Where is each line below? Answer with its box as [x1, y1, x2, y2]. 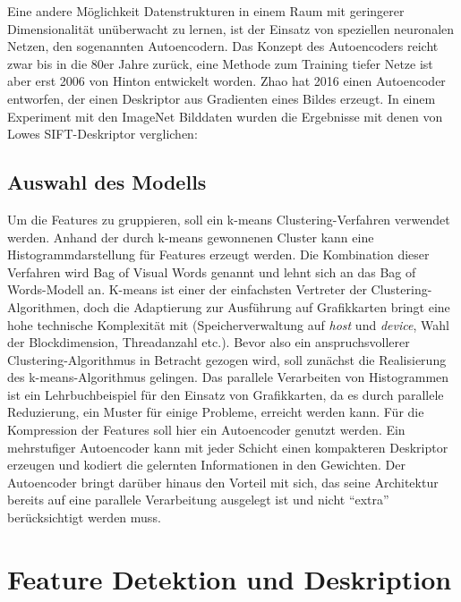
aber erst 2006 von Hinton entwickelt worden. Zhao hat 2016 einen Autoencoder [7, 72, 446, 90]
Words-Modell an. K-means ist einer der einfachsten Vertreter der [7, 280, 367, 299]
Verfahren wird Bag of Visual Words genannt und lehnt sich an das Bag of [7, 262, 416, 281]
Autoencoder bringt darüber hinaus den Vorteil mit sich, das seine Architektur [7, 472, 439, 491]
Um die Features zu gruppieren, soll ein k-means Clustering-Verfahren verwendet [7, 209, 450, 228]
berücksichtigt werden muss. [7, 508, 161, 527]
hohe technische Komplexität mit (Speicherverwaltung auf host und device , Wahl [7, 315, 449, 334]
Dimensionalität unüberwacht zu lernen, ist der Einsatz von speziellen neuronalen [7, 19, 455, 38]
